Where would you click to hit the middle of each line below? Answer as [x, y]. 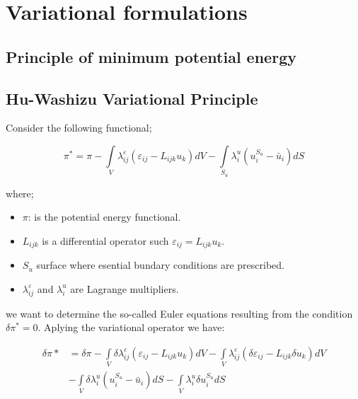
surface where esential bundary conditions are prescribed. [161, 265]
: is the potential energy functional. [104, 217]
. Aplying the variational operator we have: [131, 327]
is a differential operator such [105, 240]
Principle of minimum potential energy [151, 56]
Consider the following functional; [79, 128]
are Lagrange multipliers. [125, 288]
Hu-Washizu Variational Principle [132, 98]
